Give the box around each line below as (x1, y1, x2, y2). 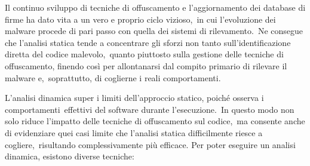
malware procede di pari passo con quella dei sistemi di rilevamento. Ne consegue (5, 24, 303, 37)
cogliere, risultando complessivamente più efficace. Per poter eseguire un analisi (5, 138, 296, 150)
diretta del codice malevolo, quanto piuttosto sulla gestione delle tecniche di (5, 48, 284, 60)
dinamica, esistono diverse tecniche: (5, 150, 134, 162)
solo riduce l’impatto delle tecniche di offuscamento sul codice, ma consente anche (5, 115, 305, 127)
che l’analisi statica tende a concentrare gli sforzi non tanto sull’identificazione (5, 36, 291, 48)
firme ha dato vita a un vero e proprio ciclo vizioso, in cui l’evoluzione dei (5, 13, 276, 25)
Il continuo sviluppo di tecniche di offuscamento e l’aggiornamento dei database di (5, 1, 306, 13)
